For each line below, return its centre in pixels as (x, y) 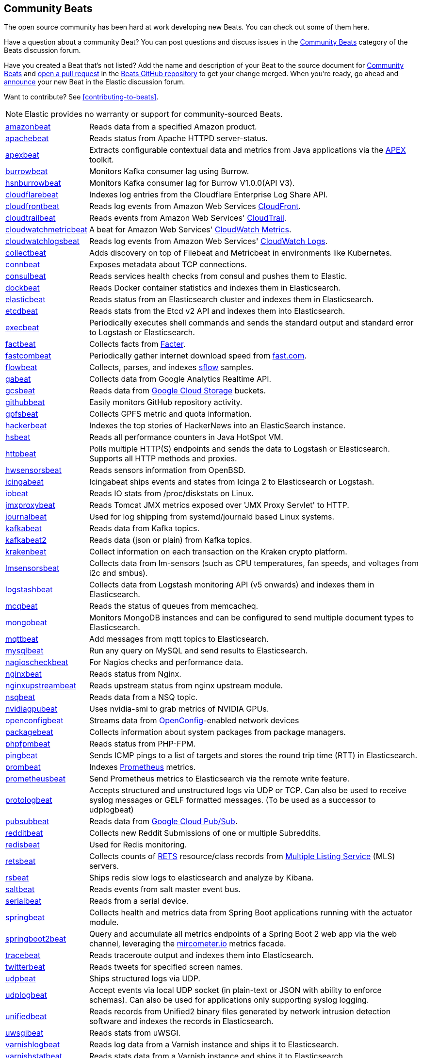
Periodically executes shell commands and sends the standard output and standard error (251, 323)
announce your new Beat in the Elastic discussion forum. (95, 82)
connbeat (23, 265)
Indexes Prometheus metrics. (142, 767)
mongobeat (26, 623)
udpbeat (21, 979)
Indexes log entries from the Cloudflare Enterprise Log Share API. (208, 195)
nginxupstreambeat (41, 686)
